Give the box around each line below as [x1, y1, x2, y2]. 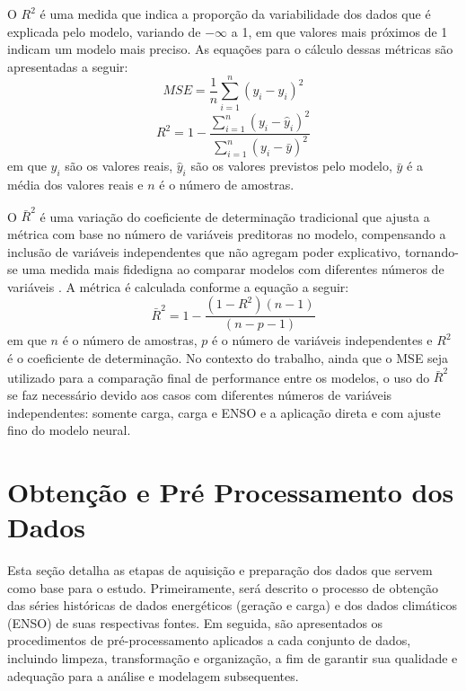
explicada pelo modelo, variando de [7, 22, 201, 40]
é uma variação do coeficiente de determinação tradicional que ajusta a [40, 207, 430, 226]
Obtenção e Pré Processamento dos [7, 473, 454, 509]
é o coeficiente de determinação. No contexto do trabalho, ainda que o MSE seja [7, 349, 449, 368]
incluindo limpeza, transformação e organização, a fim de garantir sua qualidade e [7, 649, 458, 668]
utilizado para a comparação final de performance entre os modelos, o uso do [7, 368, 430, 386]
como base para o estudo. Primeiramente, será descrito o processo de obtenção [7, 578, 438, 597]
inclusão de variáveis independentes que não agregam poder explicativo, [7, 242, 401, 261]
